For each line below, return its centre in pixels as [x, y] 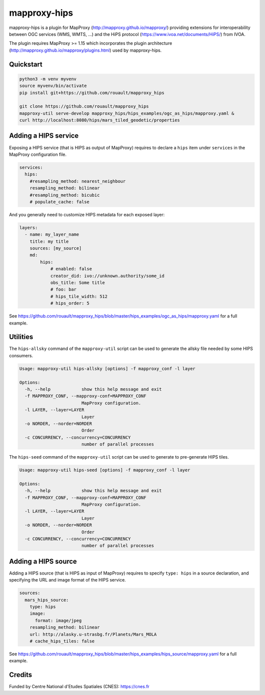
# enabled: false [71, 269]
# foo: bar [64, 290]
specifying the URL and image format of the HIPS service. [67, 580]
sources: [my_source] [56, 248]
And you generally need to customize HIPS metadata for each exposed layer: [87, 214]
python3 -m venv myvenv [48, 79]
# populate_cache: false [60, 202]
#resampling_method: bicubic [65, 195]
